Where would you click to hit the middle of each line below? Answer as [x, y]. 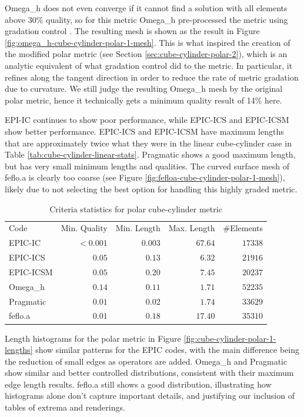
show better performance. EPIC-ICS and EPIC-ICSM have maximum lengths [144, 131]
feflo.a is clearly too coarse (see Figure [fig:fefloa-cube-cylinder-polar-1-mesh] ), [145, 177]
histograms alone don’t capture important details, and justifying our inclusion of [150, 396]
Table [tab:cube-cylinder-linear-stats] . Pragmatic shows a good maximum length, [150, 154]
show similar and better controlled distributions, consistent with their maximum [149, 373]
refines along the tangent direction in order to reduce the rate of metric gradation [152, 77]
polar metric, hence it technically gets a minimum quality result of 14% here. [143, 100]
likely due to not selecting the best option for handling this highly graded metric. [151, 189]
